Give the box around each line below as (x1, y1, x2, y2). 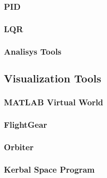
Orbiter (4, 140, 34, 153)
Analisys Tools (4, 45, 61, 57)
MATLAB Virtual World (4, 96, 104, 108)
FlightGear (4, 119, 47, 131)
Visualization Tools (4, 70, 101, 85)
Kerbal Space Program (4, 163, 95, 175)
